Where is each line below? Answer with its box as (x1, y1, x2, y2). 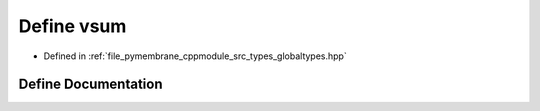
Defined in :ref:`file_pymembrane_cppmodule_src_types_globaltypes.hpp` (43, 50, 347, 62)
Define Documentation (18, 76, 163, 93)
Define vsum (18, 15, 127, 37)
